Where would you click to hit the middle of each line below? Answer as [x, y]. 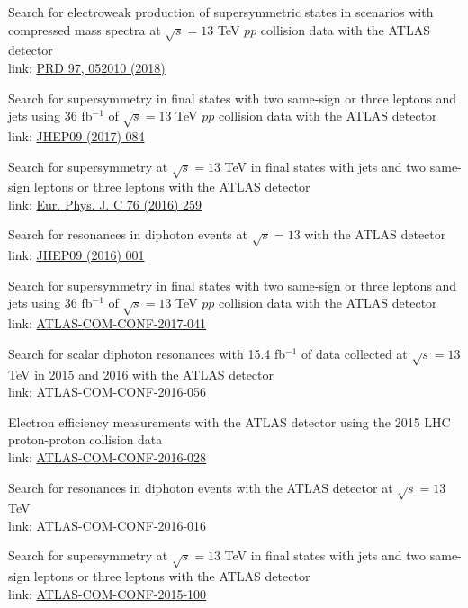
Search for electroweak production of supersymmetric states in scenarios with [221, 12]
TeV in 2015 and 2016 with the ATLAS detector [141, 374]
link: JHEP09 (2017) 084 [76, 135]
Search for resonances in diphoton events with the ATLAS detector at [201, 487]
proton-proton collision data [85, 439]
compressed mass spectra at [85, 29]
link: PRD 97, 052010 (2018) [87, 67]
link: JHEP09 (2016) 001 [76, 255]
